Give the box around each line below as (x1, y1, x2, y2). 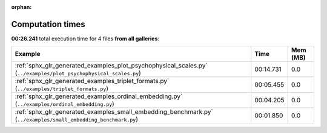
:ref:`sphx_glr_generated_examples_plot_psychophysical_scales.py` (15, 61, 208, 70)
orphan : (11, 4, 32, 10)
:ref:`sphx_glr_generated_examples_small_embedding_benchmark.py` (15, 108, 213, 116)
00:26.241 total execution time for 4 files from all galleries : (11, 35, 160, 42)
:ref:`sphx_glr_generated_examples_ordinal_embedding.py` (15, 92, 183, 101)
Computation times (11, 19, 85, 29)
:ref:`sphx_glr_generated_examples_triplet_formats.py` (15, 77, 170, 85)
